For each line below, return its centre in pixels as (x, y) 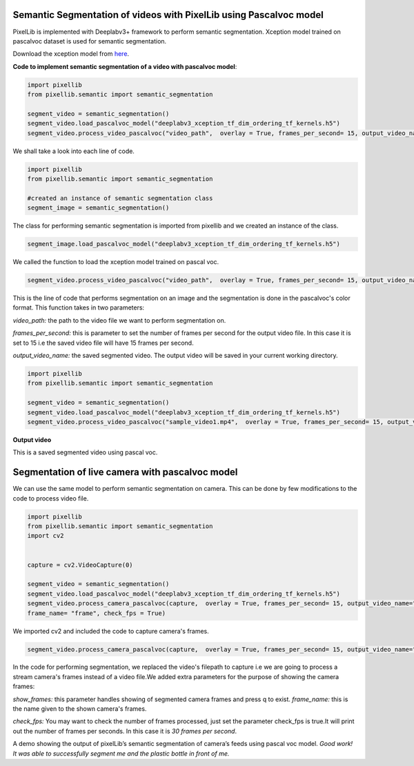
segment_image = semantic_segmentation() (98, 208)
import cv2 (46, 536)
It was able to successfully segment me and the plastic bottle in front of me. (121, 753)
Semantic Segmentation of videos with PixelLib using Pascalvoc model (168, 15)
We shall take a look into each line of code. (73, 151)
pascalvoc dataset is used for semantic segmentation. (90, 41)
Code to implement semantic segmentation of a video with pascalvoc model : (125, 66)
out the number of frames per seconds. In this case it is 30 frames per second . (125, 731)
